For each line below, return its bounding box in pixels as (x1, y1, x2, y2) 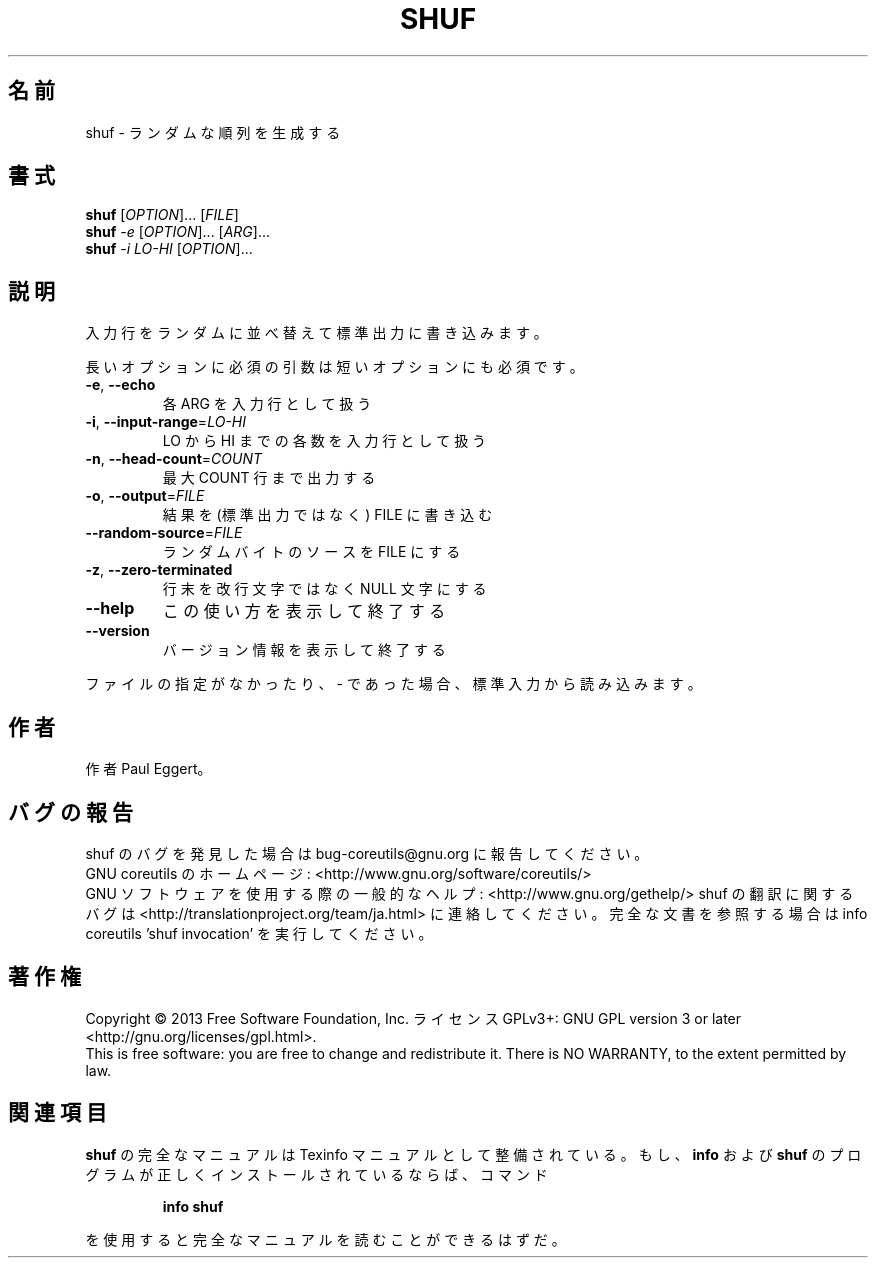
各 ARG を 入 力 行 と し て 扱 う (162, 395, 372, 413)
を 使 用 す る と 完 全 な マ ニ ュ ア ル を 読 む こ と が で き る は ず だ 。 (85, 1230, 566, 1248)
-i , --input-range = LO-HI (85, 413, 246, 431)
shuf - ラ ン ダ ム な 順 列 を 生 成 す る (85, 123, 341, 141)
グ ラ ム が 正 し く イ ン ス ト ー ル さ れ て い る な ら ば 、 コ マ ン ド (85, 1165, 548, 1183)
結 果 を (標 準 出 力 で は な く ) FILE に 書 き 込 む (162, 506, 493, 524)
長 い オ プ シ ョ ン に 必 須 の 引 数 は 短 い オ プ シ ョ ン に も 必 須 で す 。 (85, 358, 584, 376)
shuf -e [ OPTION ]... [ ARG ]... (85, 223, 271, 241)
